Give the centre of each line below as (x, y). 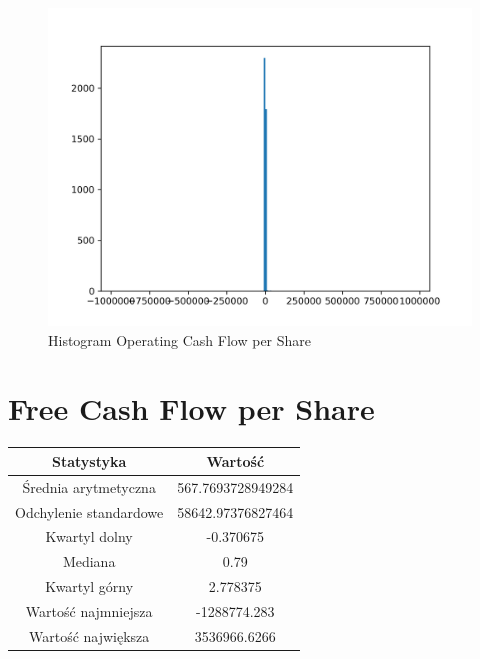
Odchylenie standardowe (89, 511)
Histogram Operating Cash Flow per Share (180, 339)
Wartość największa (89, 635)
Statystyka (89, 460)
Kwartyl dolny (89, 536)
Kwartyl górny (89, 586)
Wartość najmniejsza (89, 610)
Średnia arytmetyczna (89, 486)
